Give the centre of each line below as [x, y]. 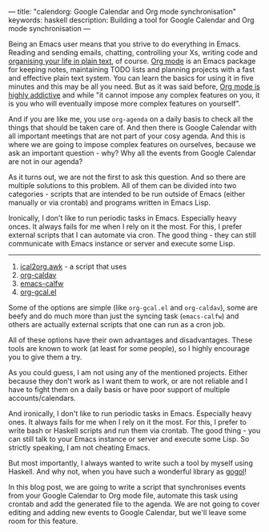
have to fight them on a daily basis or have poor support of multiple [119, 390]
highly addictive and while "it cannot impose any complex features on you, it [134, 95]
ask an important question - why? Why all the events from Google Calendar [132, 153]
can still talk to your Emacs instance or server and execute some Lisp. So [129, 439]
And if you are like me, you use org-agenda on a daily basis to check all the [131, 119]
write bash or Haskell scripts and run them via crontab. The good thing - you [134, 430]
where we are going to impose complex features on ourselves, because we [132, 144]
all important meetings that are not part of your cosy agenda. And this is [127, 136]
